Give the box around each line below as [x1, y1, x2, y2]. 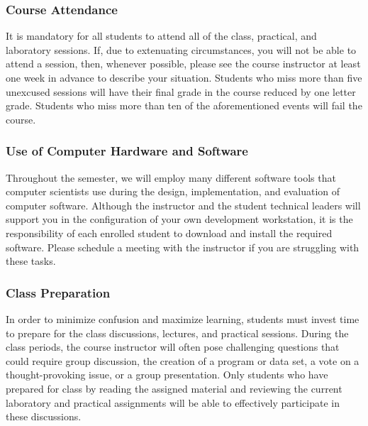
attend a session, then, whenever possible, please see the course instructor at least [6, 56, 361, 71]
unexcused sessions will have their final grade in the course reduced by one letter [6, 84, 356, 99]
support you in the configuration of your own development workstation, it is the [6, 212, 353, 226]
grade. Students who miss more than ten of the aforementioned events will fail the [6, 98, 362, 113]
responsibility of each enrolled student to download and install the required [6, 225, 333, 240]
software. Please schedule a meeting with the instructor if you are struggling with [6, 239, 359, 254]
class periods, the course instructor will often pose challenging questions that [6, 339, 340, 354]
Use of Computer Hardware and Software [6, 142, 248, 160]
